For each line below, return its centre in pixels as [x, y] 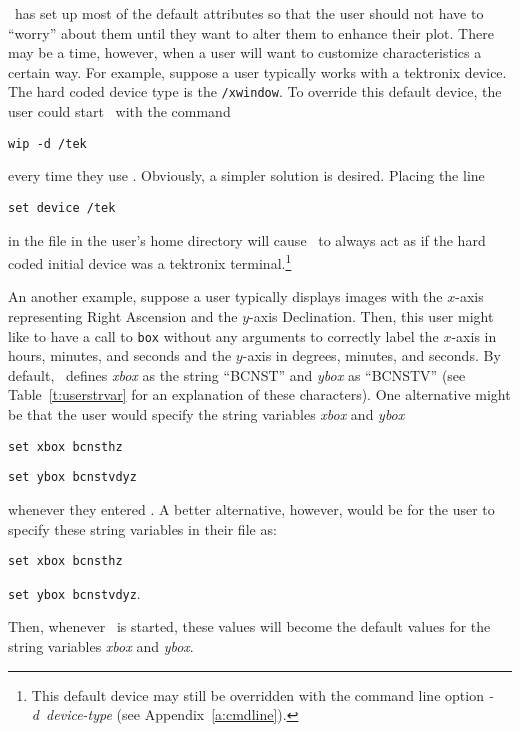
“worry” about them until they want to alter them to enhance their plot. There [251, 32]
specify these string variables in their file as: [142, 528]
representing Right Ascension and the [123, 315]
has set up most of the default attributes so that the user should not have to [249, 13]
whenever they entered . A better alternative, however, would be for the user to [251, 508]
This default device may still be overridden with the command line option [257, 694]
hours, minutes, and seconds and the [120, 355]
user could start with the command [119, 111]
